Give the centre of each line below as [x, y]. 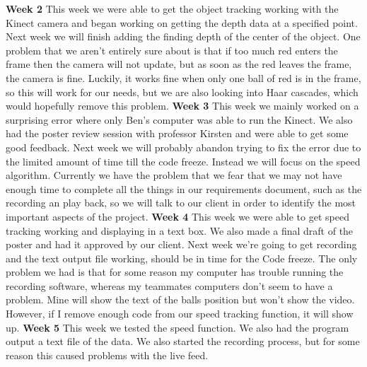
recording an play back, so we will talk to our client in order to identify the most [181, 203]
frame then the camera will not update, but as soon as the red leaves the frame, [179, 64]
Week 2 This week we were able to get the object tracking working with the [172, 8]
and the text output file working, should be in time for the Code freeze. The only [182, 258]
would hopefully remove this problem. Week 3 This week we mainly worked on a [182, 106]
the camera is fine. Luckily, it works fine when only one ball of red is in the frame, [183, 77]
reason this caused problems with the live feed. [107, 355]
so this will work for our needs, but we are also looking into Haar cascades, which [182, 92]
